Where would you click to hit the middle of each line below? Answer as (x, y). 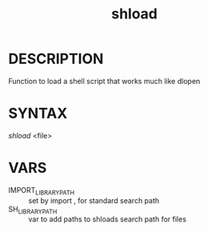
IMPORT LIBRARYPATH (41, 191)
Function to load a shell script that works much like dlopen (104, 81)
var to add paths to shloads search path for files (107, 219)
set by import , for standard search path (94, 200)
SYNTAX (38, 114)
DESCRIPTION (56, 59)
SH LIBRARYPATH (33, 210)
